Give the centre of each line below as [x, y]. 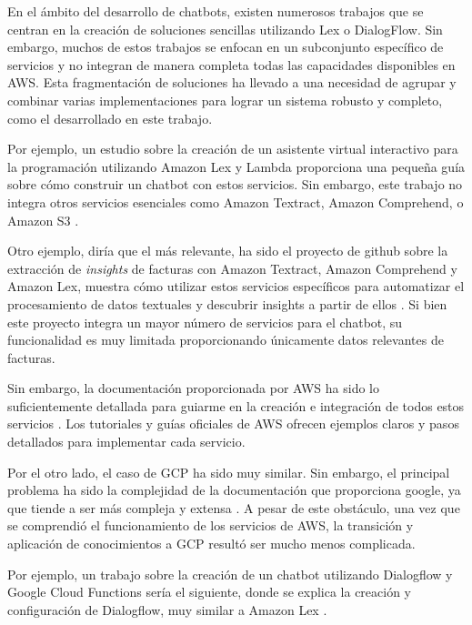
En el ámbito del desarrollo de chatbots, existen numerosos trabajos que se [216, 11]
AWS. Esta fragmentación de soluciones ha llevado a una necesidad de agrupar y [232, 82]
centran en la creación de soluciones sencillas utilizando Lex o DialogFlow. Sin [225, 29]
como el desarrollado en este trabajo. [110, 118]
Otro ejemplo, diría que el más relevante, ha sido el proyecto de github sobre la [228, 251]
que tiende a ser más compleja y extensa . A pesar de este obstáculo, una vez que [234, 507]
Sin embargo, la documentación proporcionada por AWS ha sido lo [194, 388]
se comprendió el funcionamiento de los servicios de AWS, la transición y [211, 525]
